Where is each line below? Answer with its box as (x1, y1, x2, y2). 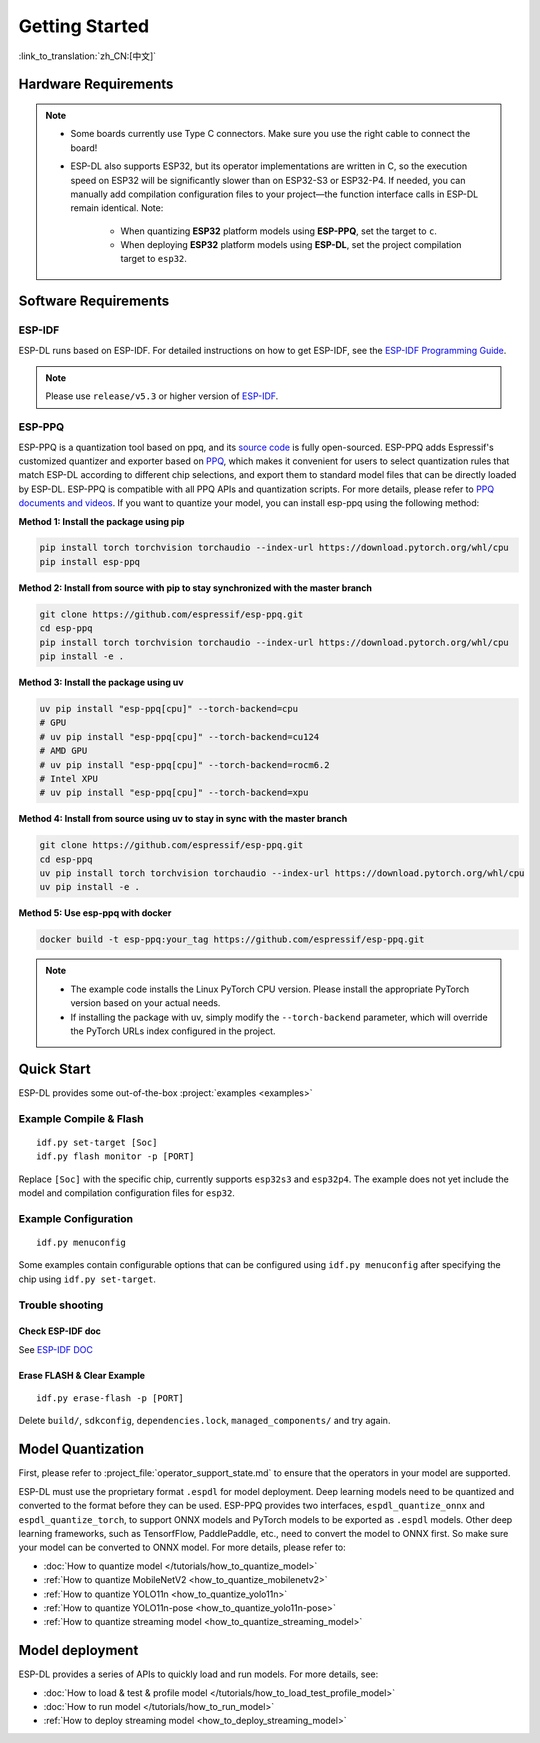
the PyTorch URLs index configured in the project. (70, 1025, 276, 1037)
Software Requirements (18, 293, 170, 310)
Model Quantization (18, 1441, 145, 1458)
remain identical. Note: (70, 202, 164, 214)
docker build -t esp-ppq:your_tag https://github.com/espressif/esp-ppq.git (39, 934, 425, 945)
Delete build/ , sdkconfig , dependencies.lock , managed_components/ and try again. (18, 1415, 391, 1427)
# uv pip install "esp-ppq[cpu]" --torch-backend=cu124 (39, 731, 320, 742)
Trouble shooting (18, 1298, 104, 1312)
